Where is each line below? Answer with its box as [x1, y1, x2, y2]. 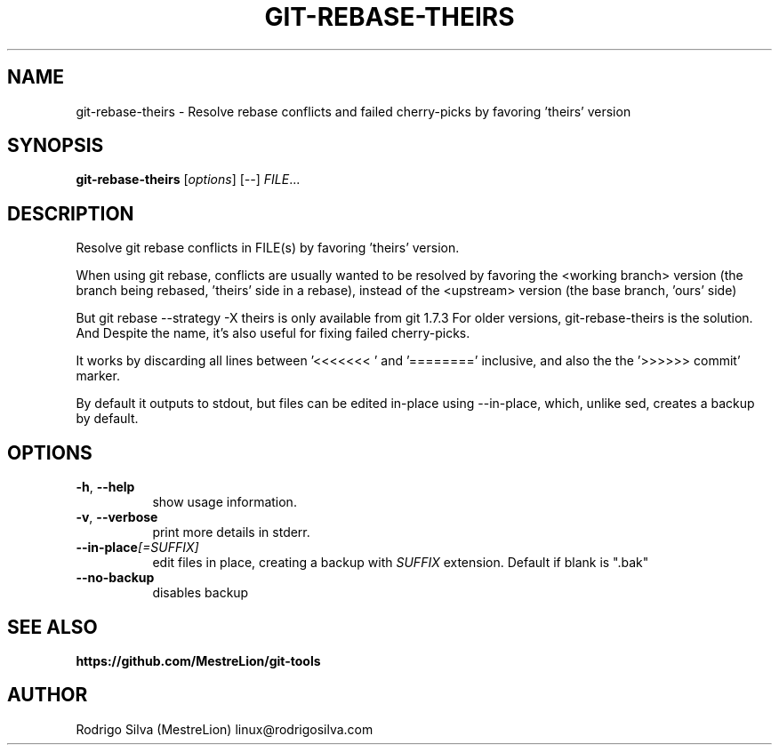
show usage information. [152, 494, 297, 510]
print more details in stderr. [152, 524, 310, 540]
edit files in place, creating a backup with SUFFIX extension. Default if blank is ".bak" [152, 555, 649, 571]
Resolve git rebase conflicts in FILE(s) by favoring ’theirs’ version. [76, 240, 460, 256]
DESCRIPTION [7, 202, 134, 225]
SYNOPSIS [7, 134, 104, 157]
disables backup [152, 585, 249, 601]
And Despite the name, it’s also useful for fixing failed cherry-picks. [76, 325, 470, 341]
